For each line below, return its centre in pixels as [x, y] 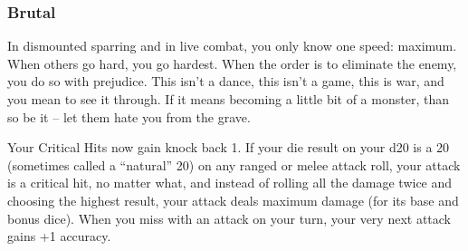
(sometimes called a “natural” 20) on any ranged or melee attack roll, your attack [234, 164]
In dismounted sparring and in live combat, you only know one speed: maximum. [232, 46]
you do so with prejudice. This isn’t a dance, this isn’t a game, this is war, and [226, 81]
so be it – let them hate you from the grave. [129, 116]
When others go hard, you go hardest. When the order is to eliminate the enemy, [232, 63]
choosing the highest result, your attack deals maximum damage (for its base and [233, 200]
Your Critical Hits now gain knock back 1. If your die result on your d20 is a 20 [229, 147]
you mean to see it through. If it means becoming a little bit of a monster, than [228, 99]
